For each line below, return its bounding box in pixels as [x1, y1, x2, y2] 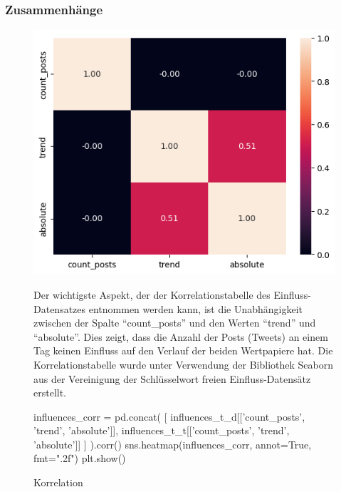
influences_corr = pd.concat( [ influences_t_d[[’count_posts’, [33, 409, 305, 424]
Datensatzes [33, 301, 86, 316]
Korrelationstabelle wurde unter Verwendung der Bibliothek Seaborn [33, 357, 333, 371]
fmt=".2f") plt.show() [33, 451, 126, 466]
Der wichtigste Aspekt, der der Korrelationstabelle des [33, 287, 271, 302]
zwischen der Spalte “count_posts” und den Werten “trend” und [33, 315, 316, 330]
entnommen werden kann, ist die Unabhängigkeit [88, 301, 303, 316]
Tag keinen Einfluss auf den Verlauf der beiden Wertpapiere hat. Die [33, 343, 333, 358]
